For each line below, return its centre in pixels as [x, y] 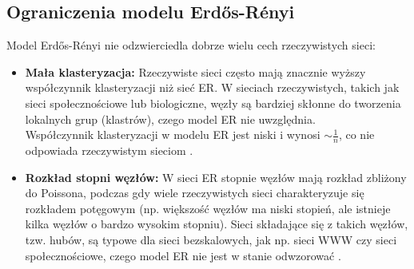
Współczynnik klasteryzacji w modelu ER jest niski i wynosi [173, 134]
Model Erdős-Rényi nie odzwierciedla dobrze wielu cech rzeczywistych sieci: [191, 45]
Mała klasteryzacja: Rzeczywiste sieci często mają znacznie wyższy [195, 71]
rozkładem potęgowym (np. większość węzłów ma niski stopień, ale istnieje [208, 208]
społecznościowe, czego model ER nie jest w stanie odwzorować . [183, 255]
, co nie [356, 134]
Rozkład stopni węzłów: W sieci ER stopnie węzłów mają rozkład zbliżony [216, 177]
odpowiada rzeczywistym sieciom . [109, 150]
